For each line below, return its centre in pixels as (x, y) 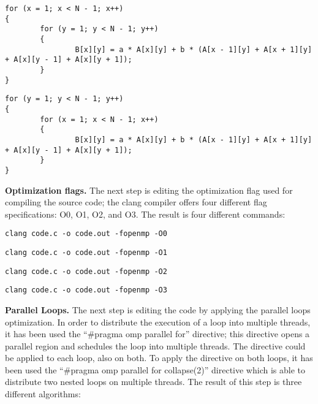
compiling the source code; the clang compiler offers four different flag (136, 202)
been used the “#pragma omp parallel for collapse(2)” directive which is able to (155, 369)
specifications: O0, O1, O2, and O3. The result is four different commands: (145, 214)
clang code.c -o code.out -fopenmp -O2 (86, 271)
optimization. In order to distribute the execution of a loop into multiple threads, (158, 322)
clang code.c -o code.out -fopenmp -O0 (86, 234)
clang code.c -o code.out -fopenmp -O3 (86, 290)
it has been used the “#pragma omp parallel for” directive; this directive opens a (157, 334)
